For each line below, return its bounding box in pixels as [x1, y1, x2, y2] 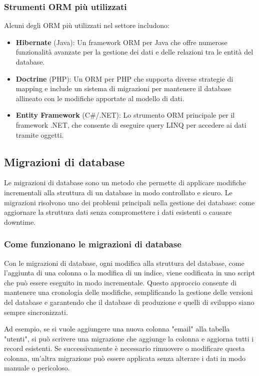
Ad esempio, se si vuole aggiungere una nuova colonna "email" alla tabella [4, 323, 230, 334]
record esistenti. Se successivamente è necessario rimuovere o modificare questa [4, 343, 245, 353]
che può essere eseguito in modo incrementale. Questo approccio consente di [4, 277, 237, 287]
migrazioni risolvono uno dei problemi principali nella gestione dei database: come [4, 197, 255, 207]
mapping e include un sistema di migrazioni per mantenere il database [15, 83, 231, 94]
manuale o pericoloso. [4, 362, 70, 373]
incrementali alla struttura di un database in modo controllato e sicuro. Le [4, 187, 232, 197]
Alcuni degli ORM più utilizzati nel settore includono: [4, 20, 169, 31]
